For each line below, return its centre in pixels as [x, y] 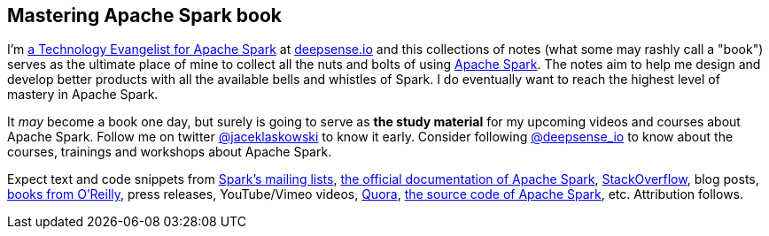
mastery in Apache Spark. [83, 95]
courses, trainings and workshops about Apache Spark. [170, 152]
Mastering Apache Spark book [144, 15]
